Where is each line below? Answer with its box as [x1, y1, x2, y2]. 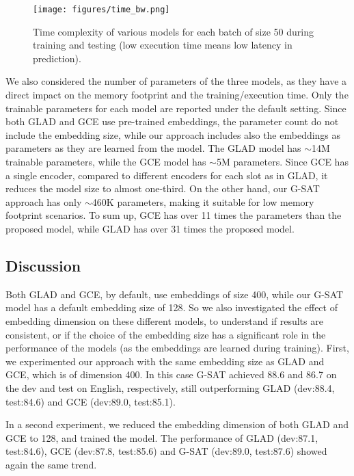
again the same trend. [5, 457, 97, 471]
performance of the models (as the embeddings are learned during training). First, [5, 341, 349, 355]
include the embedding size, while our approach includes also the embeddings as [5, 127, 341, 142]
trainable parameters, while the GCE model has [5, 155, 206, 168]
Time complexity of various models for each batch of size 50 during [33, 24, 314, 38]
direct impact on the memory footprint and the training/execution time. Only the [5, 88, 349, 102]
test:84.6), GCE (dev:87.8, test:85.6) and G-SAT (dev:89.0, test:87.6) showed [5, 444, 327, 458]
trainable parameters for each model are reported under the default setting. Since [5, 101, 346, 115]
